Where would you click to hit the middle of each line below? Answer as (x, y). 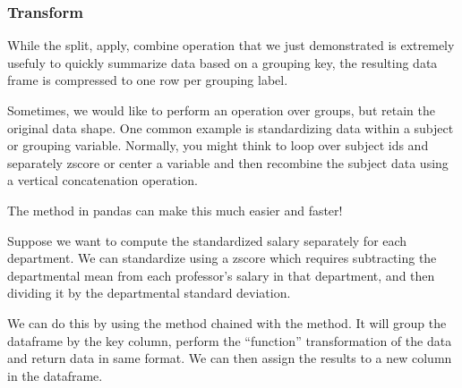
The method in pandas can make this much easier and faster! (175, 210)
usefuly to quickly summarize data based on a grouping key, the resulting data (222, 62)
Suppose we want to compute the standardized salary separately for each (207, 240)
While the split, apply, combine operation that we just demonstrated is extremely (231, 45)
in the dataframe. (55, 375)
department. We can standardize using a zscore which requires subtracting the (222, 258)
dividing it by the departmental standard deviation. (149, 293)
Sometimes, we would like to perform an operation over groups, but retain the (221, 110)
